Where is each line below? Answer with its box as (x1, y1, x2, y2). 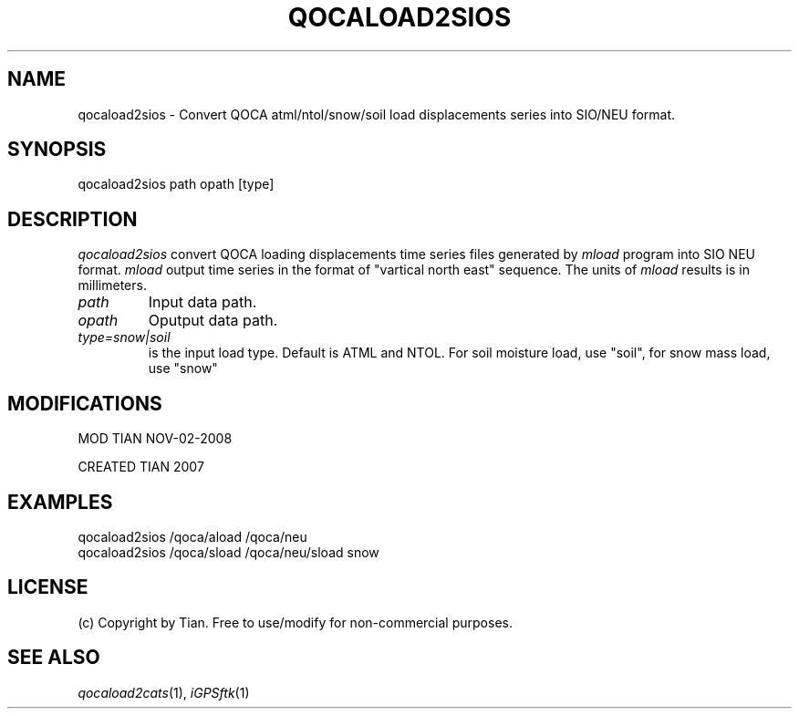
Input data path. (148, 293, 257, 312)
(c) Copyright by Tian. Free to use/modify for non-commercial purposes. (78, 614, 513, 630)
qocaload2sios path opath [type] (78, 176, 275, 192)
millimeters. (78, 277, 147, 294)
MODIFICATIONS (7, 391, 162, 415)
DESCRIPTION (7, 207, 138, 231)
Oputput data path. (148, 311, 278, 330)
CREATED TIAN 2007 (78, 459, 204, 475)
